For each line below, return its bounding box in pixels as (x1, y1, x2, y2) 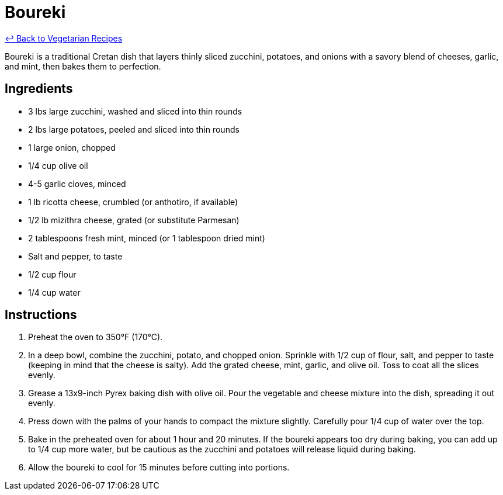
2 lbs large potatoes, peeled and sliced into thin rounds (28, 124, 240, 134)
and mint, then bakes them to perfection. (5, 61, 161, 71)
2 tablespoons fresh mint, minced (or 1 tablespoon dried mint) (28, 233, 265, 243)
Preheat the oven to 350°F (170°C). (28, 332, 163, 342)
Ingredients (5, 81, 73, 96)
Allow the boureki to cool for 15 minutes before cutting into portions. (28, 462, 290, 473)
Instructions (5, 307, 77, 323)
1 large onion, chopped (28, 142, 116, 153)
